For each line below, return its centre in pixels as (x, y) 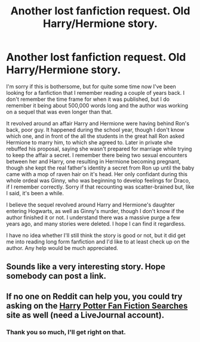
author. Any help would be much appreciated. (62, 248)
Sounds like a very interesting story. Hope (86, 267)
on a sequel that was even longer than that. (59, 112)
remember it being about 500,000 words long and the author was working (97, 105)
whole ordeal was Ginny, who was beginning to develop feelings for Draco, (98, 180)
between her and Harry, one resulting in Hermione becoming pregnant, (93, 161)
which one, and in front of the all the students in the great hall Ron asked (96, 136)
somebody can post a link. (56, 276)
